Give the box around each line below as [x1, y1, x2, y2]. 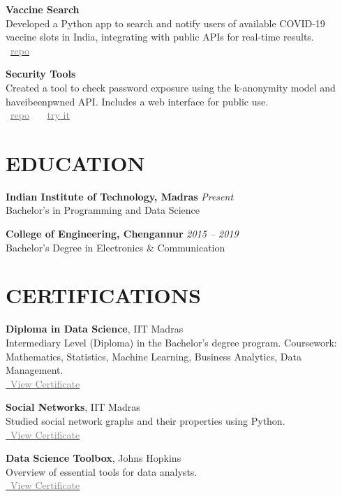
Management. [6, 363, 64, 377]
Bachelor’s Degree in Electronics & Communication [6, 240, 225, 254]
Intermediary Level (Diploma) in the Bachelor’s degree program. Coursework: [6, 335, 337, 349]
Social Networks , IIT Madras [6, 400, 140, 414]
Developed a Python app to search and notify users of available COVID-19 [6, 15, 325, 30]
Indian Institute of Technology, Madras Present [6, 189, 234, 203]
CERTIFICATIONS [6, 281, 201, 309]
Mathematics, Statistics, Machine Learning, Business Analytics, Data [6, 349, 302, 363]
